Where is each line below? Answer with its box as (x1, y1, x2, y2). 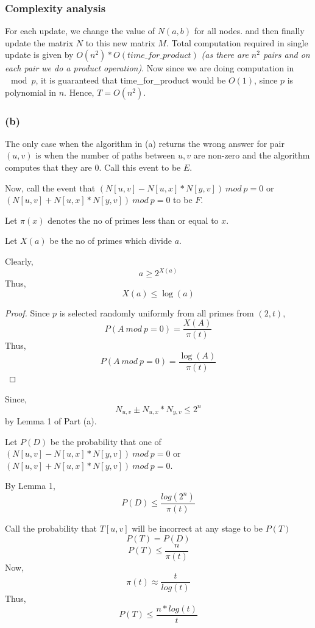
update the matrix (5, 36, 74, 49)
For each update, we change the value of (5, 24, 155, 37)
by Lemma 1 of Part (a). (5, 415, 97, 427)
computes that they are (5, 161, 92, 173)
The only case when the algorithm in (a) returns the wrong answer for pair (5, 137, 285, 149)
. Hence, (64, 85, 94, 98)
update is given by (5, 48, 74, 61)
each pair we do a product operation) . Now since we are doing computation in (5, 62, 294, 74)
